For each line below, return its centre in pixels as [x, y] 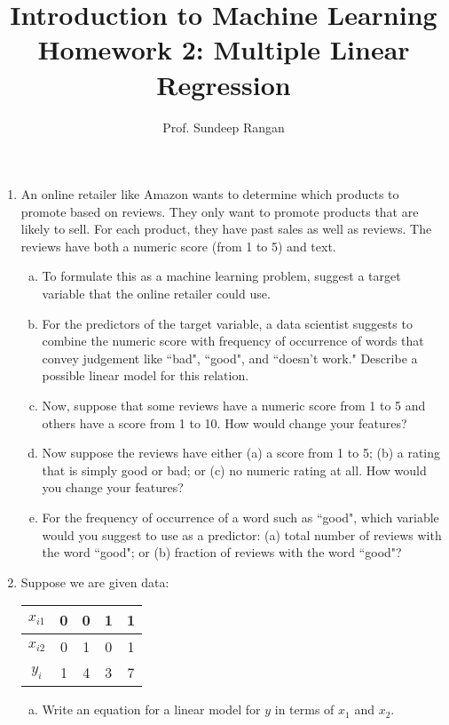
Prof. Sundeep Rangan [224, 127]
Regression [224, 84]
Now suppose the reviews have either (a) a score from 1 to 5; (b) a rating [241, 453]
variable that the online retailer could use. [156, 294]
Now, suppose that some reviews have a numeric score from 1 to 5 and [234, 406]
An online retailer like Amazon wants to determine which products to [210, 194]
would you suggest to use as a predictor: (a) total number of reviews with [242, 534]
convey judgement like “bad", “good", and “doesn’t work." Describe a [230, 358]
